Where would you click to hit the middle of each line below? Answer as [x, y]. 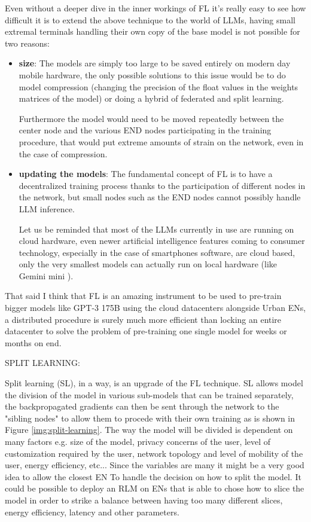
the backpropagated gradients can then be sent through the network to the [142, 406]
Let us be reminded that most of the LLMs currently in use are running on [156, 229]
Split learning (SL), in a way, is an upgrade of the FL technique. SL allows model [154, 383]
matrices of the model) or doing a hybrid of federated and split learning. [151, 98]
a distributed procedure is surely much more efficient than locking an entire [143, 319]
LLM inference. [47, 208]
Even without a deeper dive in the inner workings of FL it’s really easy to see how [155, 8]
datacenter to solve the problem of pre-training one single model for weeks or [146, 331]
